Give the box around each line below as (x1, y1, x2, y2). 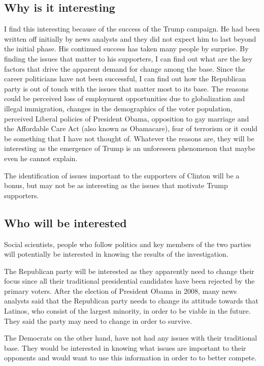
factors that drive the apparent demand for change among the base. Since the (4, 63, 245, 74)
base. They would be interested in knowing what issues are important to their (4, 342, 246, 353)
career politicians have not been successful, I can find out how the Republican (4, 73, 246, 84)
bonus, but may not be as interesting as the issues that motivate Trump (4, 180, 228, 191)
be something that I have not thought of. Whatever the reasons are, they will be (4, 133, 254, 143)
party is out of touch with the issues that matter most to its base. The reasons (4, 83, 249, 94)
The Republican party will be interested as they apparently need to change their (4, 265, 254, 276)
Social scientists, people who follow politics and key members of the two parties (4, 238, 251, 249)
